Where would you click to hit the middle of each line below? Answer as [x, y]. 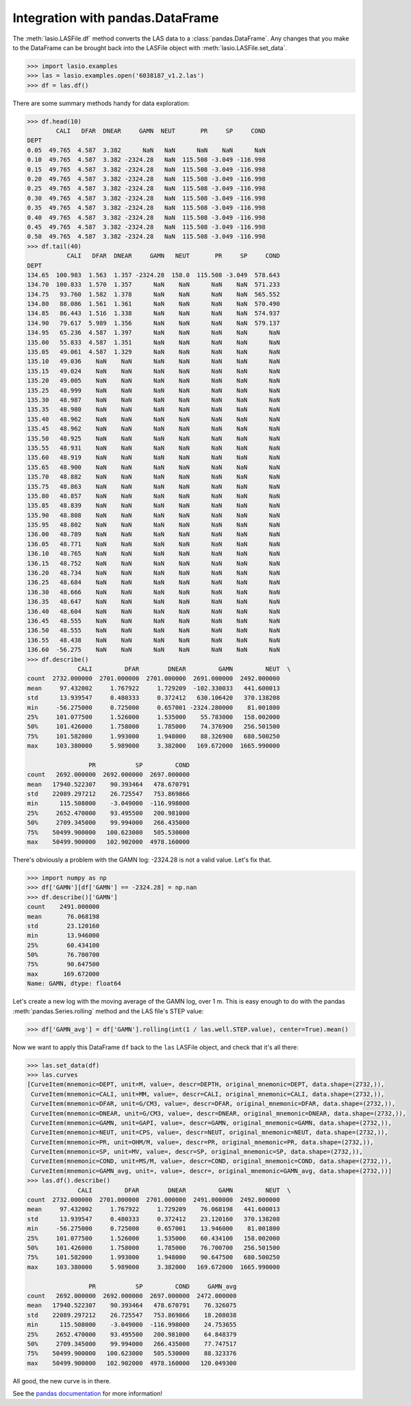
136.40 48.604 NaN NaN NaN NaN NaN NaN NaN [153, 611]
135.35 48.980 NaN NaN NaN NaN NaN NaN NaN [153, 410]
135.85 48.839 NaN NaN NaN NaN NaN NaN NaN [153, 506]
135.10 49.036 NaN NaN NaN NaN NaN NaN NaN [153, 361]
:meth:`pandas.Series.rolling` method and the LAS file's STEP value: [108, 1011]
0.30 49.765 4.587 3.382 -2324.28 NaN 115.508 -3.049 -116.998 [146, 198]
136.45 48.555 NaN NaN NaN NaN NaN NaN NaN [153, 621]
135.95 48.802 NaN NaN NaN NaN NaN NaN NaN [153, 525]
